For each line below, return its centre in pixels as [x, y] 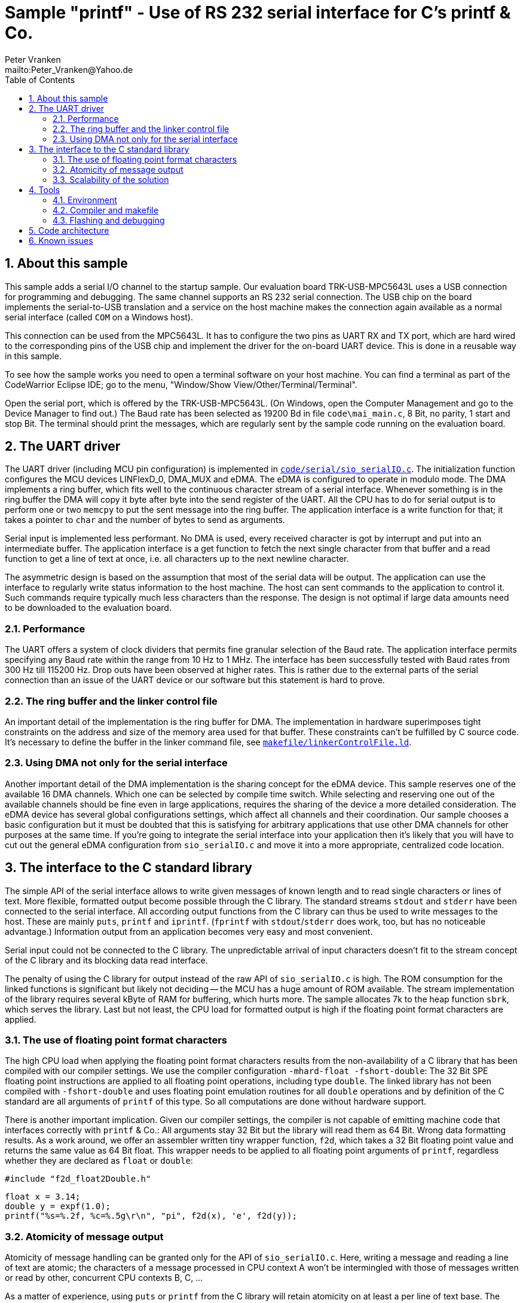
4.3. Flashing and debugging [109, 220]
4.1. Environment [85, 200]
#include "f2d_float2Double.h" [78, 1179]
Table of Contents [40, 79]
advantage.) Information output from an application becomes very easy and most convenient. [189, 931]
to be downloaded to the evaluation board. [88, 608]
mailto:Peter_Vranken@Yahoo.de [69, 69]
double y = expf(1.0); [58, 1206]
